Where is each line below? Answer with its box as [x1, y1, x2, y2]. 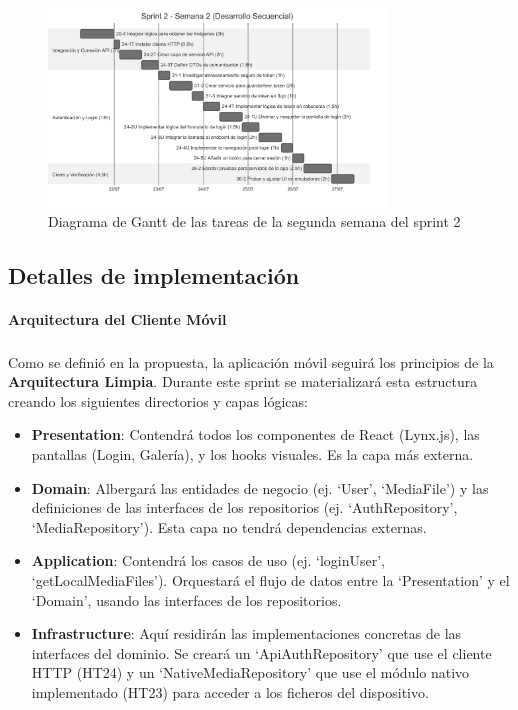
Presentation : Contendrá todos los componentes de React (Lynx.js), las [31, 424, 480, 445]
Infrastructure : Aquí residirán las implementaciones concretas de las [31, 623, 462, 644]
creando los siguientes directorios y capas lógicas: [8, 390, 308, 411]
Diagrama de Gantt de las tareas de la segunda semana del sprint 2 [48, 210, 461, 231]
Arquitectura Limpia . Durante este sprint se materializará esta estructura [8, 371, 478, 392]
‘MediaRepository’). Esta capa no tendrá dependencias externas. [31, 516, 427, 537]
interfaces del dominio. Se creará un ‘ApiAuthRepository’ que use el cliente [31, 642, 492, 663]
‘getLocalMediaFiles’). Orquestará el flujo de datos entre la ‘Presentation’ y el [31, 569, 510, 590]
